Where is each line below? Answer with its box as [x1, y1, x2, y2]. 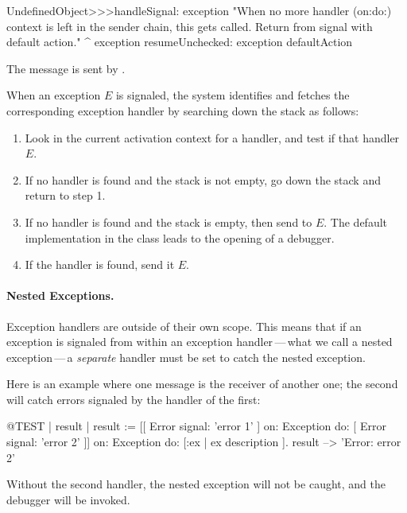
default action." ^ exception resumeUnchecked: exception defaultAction [6, 33, 353, 50]
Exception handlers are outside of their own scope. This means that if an [6, 317, 362, 334]
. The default [324, 213, 388, 230]
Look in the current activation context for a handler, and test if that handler [25, 129, 400, 146]
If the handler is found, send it [25, 256, 175, 273]
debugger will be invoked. [6, 491, 130, 507]
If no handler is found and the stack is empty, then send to [25, 213, 312, 230]
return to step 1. [25, 187, 106, 204]
